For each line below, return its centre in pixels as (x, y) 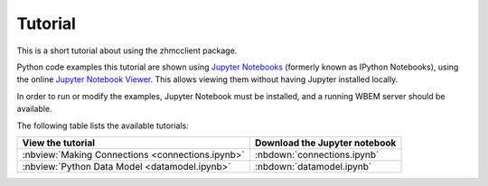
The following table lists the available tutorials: (103, 126)
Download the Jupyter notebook (325, 143)
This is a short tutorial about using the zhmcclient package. (127, 51)
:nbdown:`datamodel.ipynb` (313, 166)
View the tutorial (58, 143)
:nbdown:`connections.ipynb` (317, 154)
